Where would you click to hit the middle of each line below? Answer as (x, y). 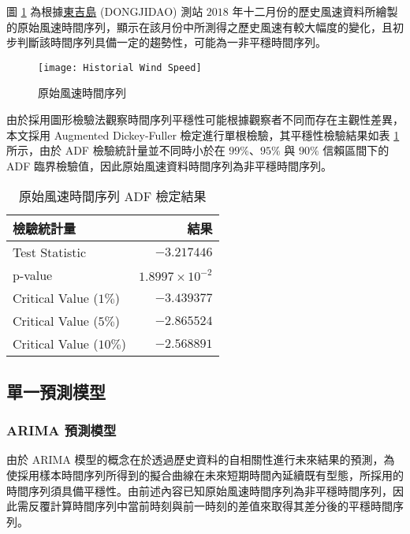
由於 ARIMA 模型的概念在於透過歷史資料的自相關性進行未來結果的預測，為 (201, 459)
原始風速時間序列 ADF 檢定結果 (113, 196)
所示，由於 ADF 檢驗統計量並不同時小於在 (116, 150)
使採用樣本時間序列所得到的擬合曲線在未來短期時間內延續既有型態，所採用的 (205, 475)
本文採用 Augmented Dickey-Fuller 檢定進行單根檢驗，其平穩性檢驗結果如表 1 (203, 134)
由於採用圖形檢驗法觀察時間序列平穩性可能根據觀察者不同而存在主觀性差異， (205, 119)
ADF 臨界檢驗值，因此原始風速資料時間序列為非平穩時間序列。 (169, 165)
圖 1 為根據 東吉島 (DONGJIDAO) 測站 (105, 11)
